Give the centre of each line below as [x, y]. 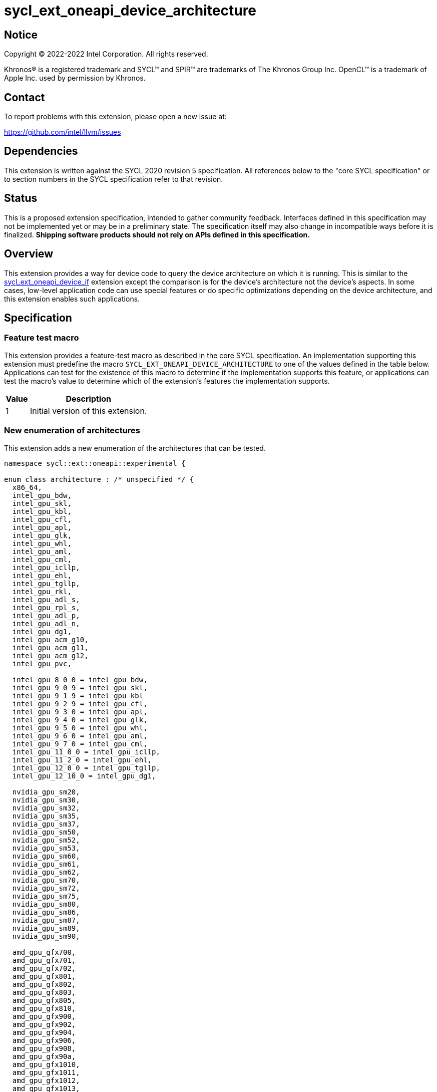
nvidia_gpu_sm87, [46, 920]
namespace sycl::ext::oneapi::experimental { [95, 463]
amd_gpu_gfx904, [44, 1032]
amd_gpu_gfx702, [44, 968]
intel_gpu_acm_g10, [50, 639]
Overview [29, 254]
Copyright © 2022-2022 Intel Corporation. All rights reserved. [106, 54]
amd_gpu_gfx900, [44, 1016]
